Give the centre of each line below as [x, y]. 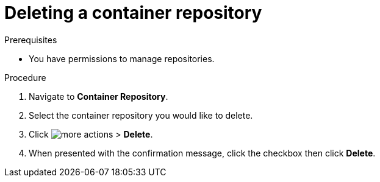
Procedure [25, 77]
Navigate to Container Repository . [99, 96]
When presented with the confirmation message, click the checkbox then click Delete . [202, 153]
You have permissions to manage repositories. [122, 58]
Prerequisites [31, 40]
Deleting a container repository [133, 13]
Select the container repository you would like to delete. [141, 115]
